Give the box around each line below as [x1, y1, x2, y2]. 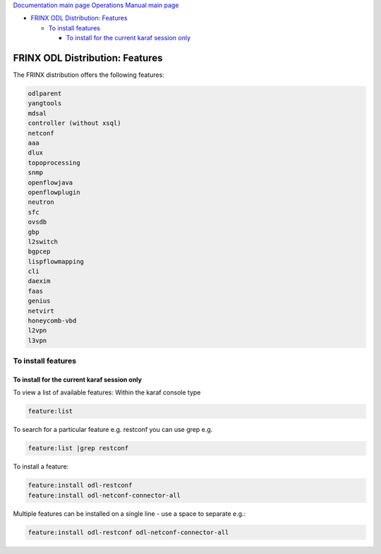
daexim [28, 277, 51, 285]
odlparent [28, 90, 62, 98]
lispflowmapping [28, 258, 85, 265]
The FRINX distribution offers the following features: [13, 71, 165, 79]
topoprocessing [28, 159, 80, 167]
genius [28, 297, 51, 305]
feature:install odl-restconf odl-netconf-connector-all [28, 528, 229, 536]
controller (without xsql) [28, 119, 121, 127]
